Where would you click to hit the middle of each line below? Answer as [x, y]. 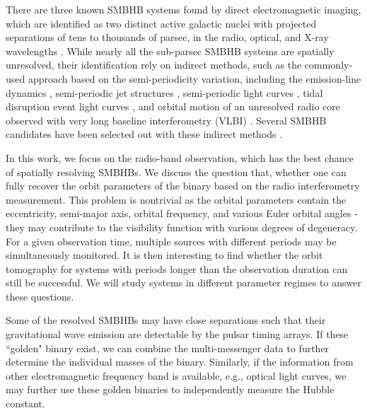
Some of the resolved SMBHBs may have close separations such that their [166, 320]
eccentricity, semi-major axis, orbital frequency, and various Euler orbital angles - [182, 213]
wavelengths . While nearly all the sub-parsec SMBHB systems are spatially [170, 51]
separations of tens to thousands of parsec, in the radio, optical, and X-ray [167, 37]
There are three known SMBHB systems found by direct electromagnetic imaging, [183, 9]
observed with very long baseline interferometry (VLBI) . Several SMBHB [166, 120]
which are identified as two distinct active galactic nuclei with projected [161, 23]
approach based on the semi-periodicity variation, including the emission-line [194, 78]
